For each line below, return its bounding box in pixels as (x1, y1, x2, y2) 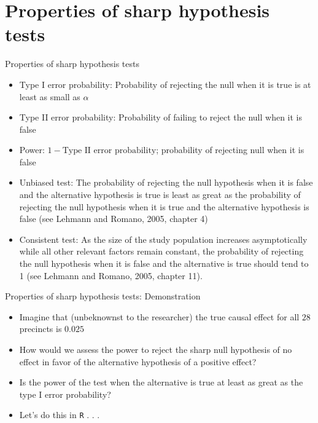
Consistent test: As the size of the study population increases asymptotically (19, 232, 308, 245)
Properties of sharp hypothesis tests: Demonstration (5, 290, 201, 302)
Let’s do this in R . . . (19, 408, 100, 421)
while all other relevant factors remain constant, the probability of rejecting (19, 245, 304, 258)
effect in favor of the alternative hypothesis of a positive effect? (19, 355, 257, 368)
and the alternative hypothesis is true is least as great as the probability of (19, 188, 301, 201)
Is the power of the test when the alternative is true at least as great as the (19, 376, 303, 389)
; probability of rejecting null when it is (156, 143, 304, 156)
